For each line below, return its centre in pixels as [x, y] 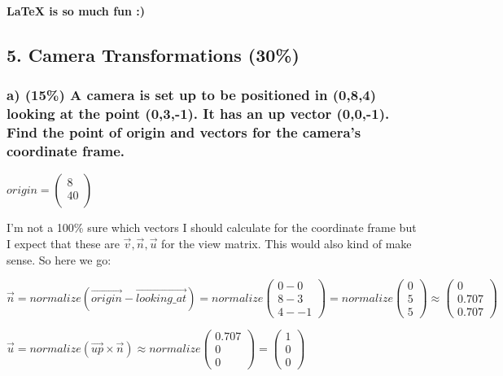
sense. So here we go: [59, 259]
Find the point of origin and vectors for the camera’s [184, 132]
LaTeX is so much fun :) [76, 11]
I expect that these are [63, 243]
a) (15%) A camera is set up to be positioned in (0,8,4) [192, 95]
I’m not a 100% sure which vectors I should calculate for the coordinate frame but [212, 227]
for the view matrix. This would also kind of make [286, 243]
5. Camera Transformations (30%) [153, 54]
